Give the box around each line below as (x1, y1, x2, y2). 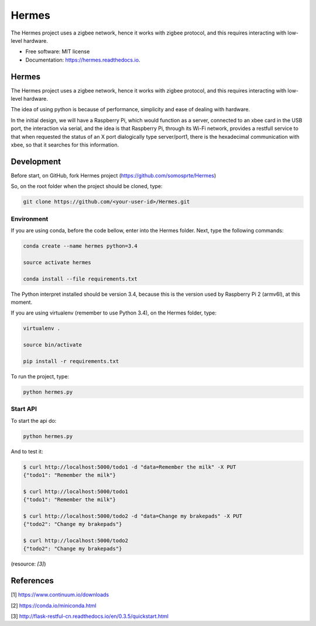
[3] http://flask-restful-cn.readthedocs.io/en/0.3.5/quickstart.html (11, 613, 169, 620)
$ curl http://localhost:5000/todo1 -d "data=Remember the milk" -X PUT (23, 463, 236, 470)
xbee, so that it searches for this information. (11, 141, 119, 148)
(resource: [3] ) (11, 560, 46, 567)
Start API (11, 405, 37, 413)
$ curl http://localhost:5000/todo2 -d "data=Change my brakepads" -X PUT (23, 512, 243, 519)
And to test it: (11, 448, 43, 455)
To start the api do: (11, 417, 57, 424)
